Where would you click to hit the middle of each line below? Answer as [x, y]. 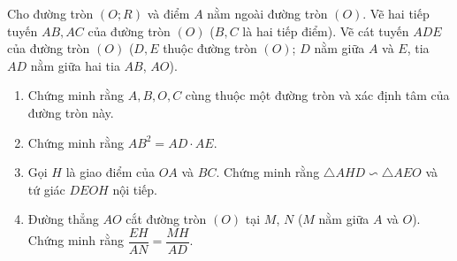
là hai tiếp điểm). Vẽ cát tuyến [326, 31]
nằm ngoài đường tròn [267, 13]
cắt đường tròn [166, 219]
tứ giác [46, 189]
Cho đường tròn [50, 13]
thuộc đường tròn [210, 48]
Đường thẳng [63, 219]
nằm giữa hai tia [75, 65]
